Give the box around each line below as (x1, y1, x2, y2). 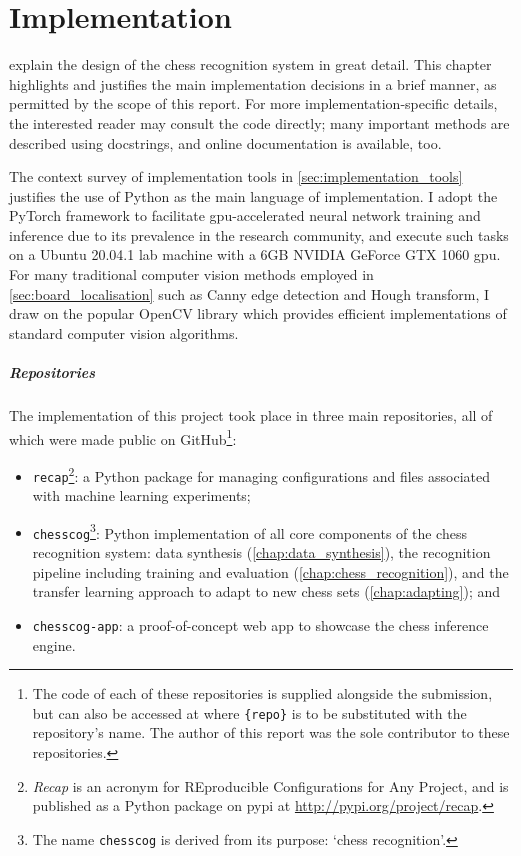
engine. (32, 634, 76, 655)
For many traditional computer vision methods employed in (9, 264, 374, 285)
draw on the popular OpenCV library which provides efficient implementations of (9, 303, 507, 324)
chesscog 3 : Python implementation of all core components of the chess (32, 519, 467, 543)
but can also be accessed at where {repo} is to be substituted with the (32, 702, 467, 723)
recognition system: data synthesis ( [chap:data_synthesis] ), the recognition (32, 542, 491, 563)
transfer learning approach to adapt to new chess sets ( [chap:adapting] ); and (32, 581, 501, 602)
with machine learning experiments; (32, 485, 251, 506)
